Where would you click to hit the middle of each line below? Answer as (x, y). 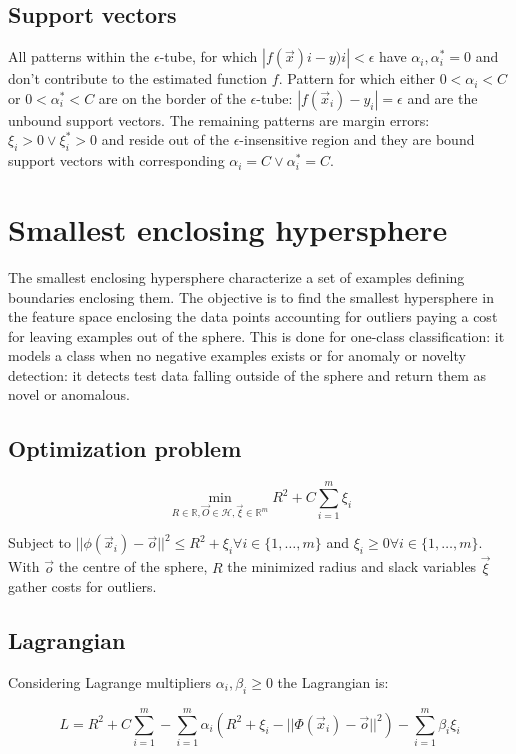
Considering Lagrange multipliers (110, 682)
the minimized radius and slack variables (352, 566)
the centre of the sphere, (133, 566)
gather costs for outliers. (82, 586)
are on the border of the (172, 97)
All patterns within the (79, 56)
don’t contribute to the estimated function (138, 78)
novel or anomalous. (69, 394)
